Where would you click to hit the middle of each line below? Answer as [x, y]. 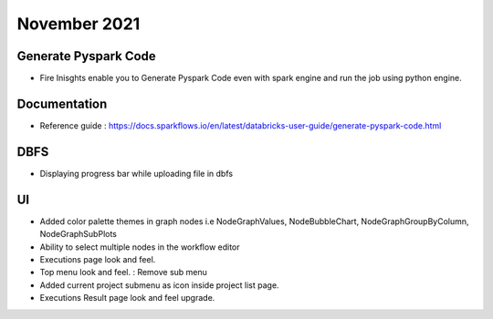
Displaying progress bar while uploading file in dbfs [136, 173]
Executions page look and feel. [98, 259]
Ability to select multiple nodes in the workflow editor [140, 247]
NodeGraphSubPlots [79, 234]
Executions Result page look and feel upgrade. [127, 298]
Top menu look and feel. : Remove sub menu [123, 273]
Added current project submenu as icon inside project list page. [159, 285]
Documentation [62, 103]
